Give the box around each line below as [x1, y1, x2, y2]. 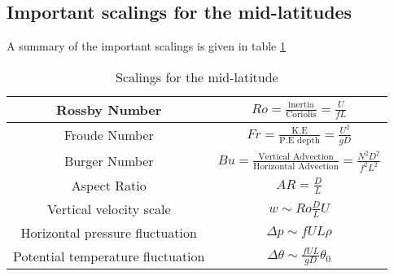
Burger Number [63, 151, 154, 171]
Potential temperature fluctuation [13, 247, 205, 266]
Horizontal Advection [253, 161, 339, 171]
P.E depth [279, 135, 321, 145]
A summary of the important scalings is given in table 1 [7, 37, 286, 55]
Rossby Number [56, 99, 162, 119]
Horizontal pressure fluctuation [20, 223, 197, 243]
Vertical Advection [258, 152, 334, 162]
